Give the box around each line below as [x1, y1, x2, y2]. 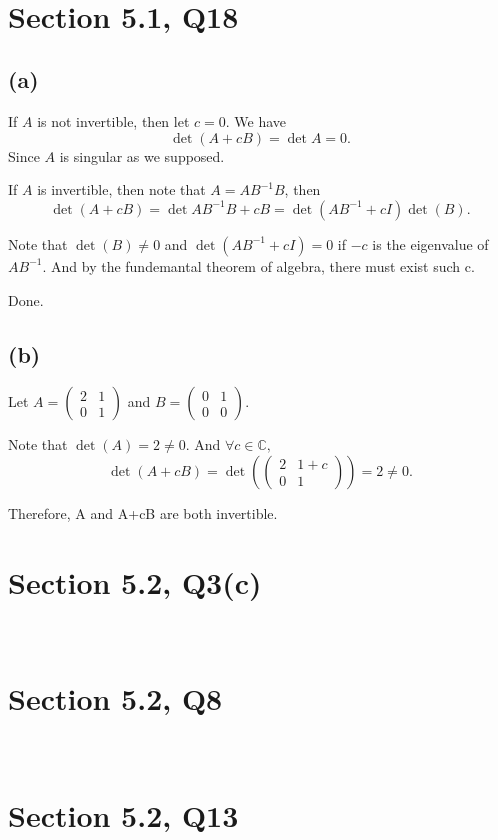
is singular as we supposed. [59, 145, 225, 166]
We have [234, 111, 287, 132]
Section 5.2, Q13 [8, 795, 239, 836]
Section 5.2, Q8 [8, 678, 223, 719]
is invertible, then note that [37, 179, 206, 200]
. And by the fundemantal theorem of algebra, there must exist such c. [42, 255, 475, 276]
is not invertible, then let [37, 111, 190, 132]
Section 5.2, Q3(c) [8, 561, 262, 602]
